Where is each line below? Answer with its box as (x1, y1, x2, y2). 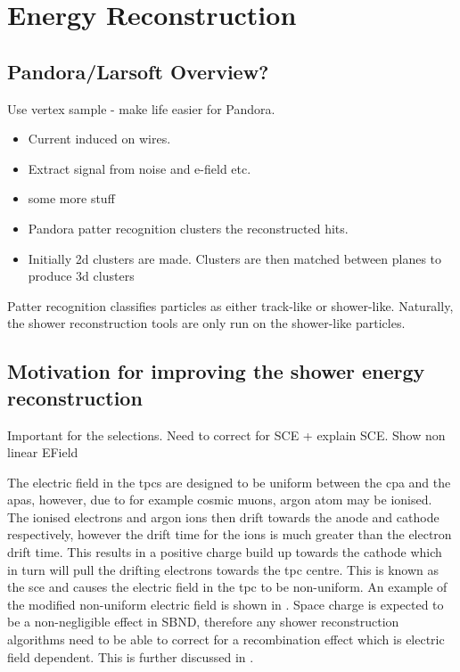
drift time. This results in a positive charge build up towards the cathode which (7, 543, 442, 561)
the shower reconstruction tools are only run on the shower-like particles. (7, 314, 406, 332)
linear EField (7, 443, 78, 462)
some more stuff (28, 189, 115, 208)
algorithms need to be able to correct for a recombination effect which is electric (7, 630, 445, 649)
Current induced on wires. (28, 129, 171, 148)
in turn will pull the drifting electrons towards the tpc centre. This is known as (7, 560, 439, 578)
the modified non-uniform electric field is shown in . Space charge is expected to (7, 594, 444, 613)
